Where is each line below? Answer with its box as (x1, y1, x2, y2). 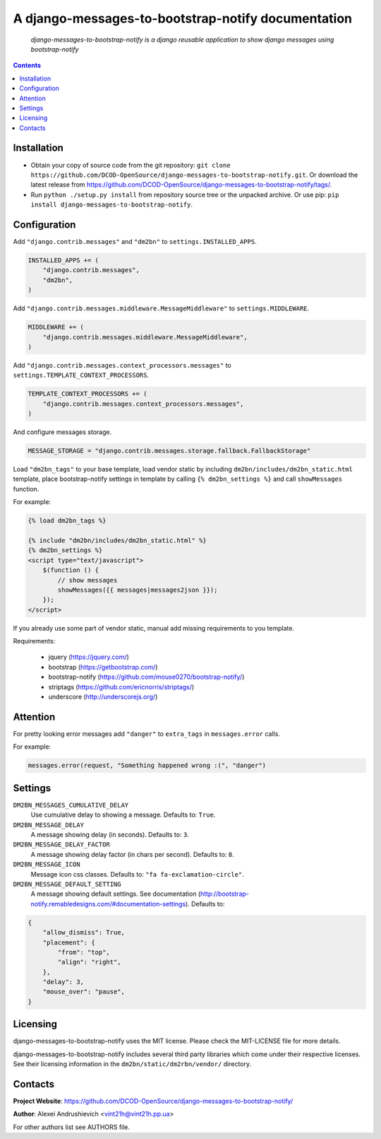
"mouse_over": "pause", (42, 988, 125, 996)
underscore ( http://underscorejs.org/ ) (48, 693, 158, 701)
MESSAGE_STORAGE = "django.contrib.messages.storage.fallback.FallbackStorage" (28, 447, 311, 455)
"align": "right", (57, 958, 121, 966)
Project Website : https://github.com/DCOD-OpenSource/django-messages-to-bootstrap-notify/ (13, 1097, 294, 1106)
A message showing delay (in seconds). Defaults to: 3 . (30, 831, 190, 839)
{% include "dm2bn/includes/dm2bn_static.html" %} (28, 536, 207, 544)
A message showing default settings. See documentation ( (30, 889, 201, 898)
